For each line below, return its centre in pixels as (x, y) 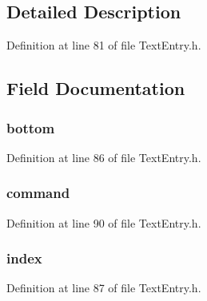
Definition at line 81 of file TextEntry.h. (104, 45)
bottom (31, 127)
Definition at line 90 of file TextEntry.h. (104, 222)
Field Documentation (96, 88)
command (38, 193)
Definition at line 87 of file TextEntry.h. (104, 288)
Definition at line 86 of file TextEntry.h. (104, 157)
